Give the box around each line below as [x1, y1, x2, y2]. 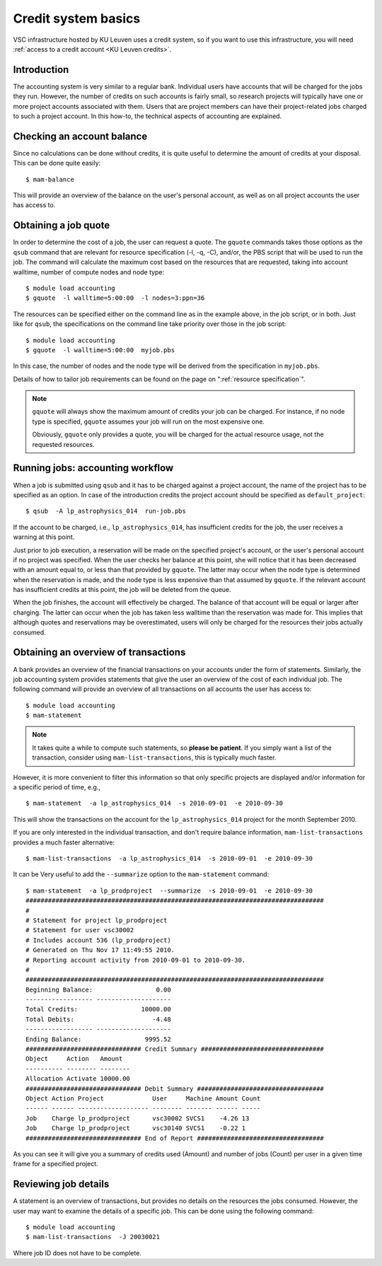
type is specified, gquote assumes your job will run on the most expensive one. [32, 417, 265, 426]
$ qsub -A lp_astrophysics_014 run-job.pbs [25, 507, 187, 516]
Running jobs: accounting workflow [13, 462, 174, 474]
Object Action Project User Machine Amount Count [25, 1094, 261, 1103]
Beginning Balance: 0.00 [25, 985, 171, 994]
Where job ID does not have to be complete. [13, 1248, 141, 1257]
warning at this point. [13, 533, 75, 541]
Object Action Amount [25, 1055, 123, 1063]
